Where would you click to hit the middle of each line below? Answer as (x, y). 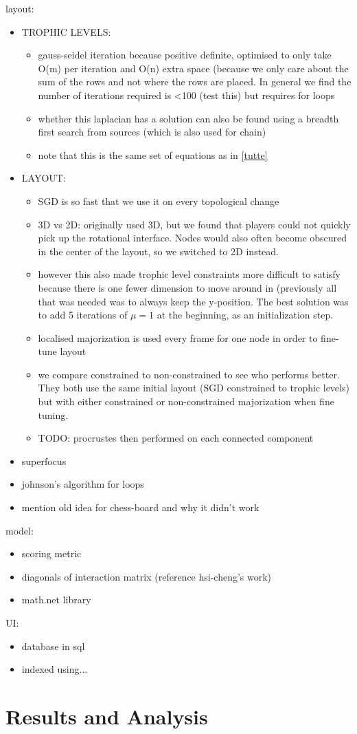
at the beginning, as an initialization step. (245, 315)
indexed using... (55, 669)
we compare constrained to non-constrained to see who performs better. (189, 374)
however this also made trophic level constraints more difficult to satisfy (189, 274)
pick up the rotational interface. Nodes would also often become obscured (193, 238)
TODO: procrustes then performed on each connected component (176, 438)
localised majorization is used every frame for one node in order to (178, 337)
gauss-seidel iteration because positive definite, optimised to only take (185, 55)
